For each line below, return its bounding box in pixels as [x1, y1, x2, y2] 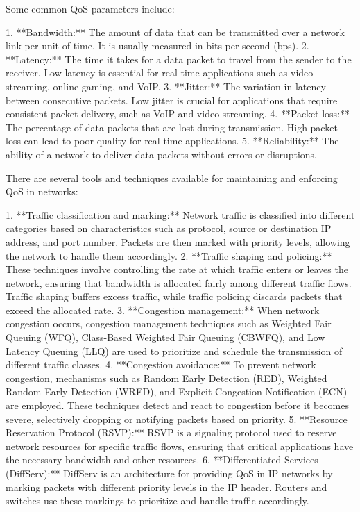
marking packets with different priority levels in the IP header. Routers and [6, 479, 327, 494]
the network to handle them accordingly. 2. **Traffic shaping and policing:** [6, 248, 332, 263]
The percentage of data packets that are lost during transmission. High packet [6, 119, 338, 134]
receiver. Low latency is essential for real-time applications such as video [6, 65, 314, 80]
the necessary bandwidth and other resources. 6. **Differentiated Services [6, 452, 318, 467]
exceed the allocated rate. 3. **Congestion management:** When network [6, 302, 320, 317]
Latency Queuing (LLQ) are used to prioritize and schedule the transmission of [6, 343, 343, 358]
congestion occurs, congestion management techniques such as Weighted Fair [6, 316, 332, 331]
